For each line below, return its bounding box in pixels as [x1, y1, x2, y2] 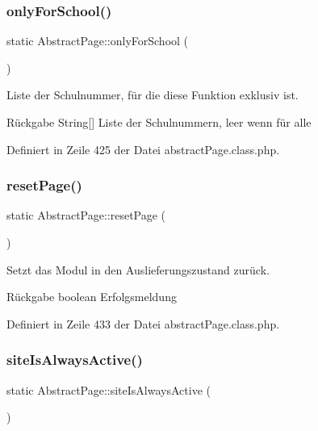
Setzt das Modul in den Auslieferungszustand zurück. [6, 261, 270, 278]
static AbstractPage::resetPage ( [6, 207, 166, 224]
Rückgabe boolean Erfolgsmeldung [6, 288, 177, 305]
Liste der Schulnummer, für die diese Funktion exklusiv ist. [6, 86, 299, 103]
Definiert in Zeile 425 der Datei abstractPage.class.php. [6, 140, 280, 157]
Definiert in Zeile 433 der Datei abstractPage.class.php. [6, 315, 280, 332]
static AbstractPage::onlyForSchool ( [6, 32, 189, 49]
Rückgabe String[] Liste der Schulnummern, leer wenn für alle [6, 114, 312, 130]
